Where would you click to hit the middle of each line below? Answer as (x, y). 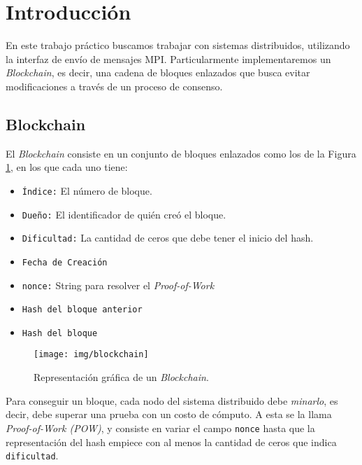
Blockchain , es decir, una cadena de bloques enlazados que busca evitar (158, 72)
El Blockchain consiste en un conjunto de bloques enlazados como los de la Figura (181, 153)
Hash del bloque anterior (82, 310)
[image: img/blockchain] (91, 355)
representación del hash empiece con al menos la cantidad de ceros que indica (171, 442)
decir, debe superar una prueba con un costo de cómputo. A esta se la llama (169, 414)
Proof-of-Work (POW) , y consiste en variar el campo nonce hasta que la (160, 428)
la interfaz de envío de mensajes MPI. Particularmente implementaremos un (168, 58)
